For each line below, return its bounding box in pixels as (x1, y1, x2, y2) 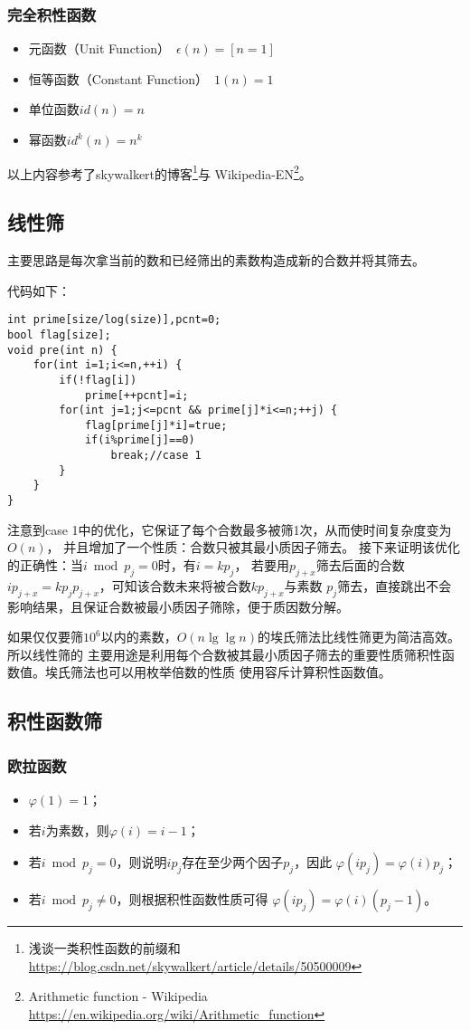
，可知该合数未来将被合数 (99, 576, 251, 595)
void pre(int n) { (7, 343, 117, 357)
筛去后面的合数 (315, 555, 405, 574)
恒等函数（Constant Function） (28, 69, 209, 88)
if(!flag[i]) (59, 373, 137, 386)
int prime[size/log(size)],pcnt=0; (7, 313, 221, 327)
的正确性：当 (7, 555, 83, 574)
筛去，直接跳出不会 (337, 576, 452, 595)
